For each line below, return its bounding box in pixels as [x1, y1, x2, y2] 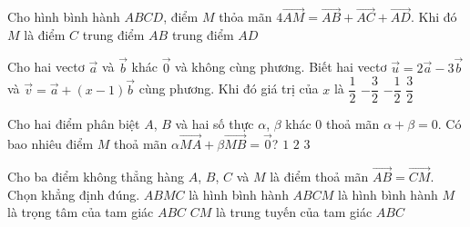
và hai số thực [175, 114, 254, 133]
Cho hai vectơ [7, 57, 85, 76]
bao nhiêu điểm [7, 134, 94, 153]
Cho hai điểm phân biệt [7, 114, 140, 133]
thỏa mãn [219, 7, 272, 26]
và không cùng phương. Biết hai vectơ [175, 57, 387, 76]
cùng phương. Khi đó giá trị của [138, 79, 319, 98]
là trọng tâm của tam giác [7, 202, 154, 222]
